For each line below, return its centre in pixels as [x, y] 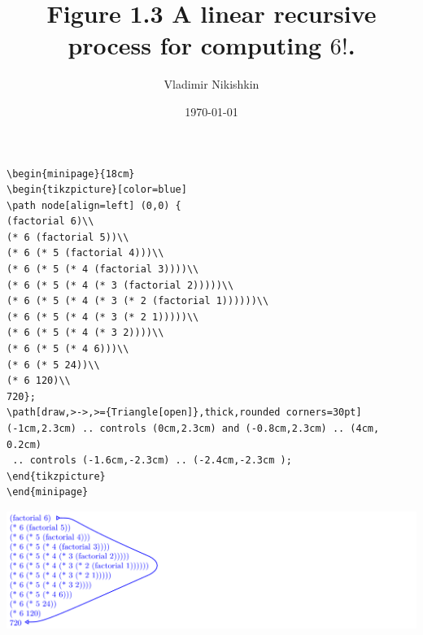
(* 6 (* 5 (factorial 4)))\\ [85, 253]
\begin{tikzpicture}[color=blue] [97, 190]
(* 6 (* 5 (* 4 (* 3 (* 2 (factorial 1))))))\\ [138, 301]
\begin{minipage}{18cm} [71, 174]
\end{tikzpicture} [56, 476]
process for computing [195, 45]
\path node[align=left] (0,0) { [94, 205]
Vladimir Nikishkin [211, 84]
